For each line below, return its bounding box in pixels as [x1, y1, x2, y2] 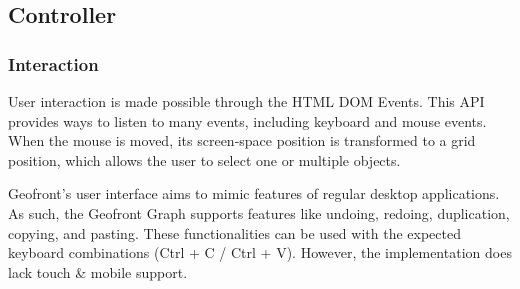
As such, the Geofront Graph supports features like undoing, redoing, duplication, [8, 202, 510, 223]
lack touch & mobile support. [8, 261, 188, 282]
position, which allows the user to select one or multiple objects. [8, 149, 401, 170]
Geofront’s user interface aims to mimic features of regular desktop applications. [8, 183, 500, 204]
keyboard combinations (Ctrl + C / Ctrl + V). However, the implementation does [8, 242, 512, 263]
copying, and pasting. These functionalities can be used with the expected [8, 222, 461, 243]
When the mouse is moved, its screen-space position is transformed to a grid [8, 130, 476, 151]
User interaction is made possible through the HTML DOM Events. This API [8, 91, 485, 111]
